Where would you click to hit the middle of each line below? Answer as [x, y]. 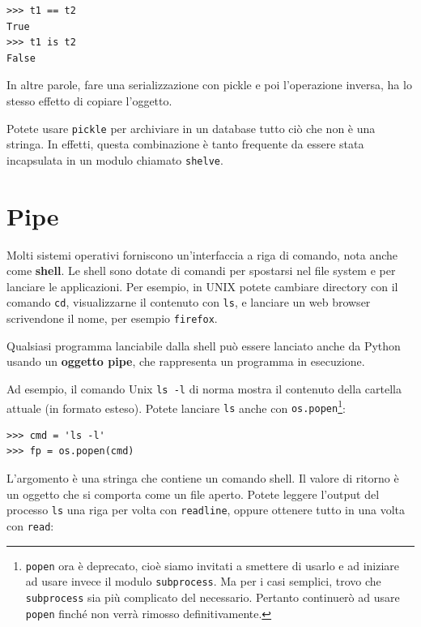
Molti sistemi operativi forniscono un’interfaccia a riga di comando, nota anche [202, 254]
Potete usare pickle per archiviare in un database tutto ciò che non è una [191, 128]
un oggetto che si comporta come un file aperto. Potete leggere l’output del [193, 494]
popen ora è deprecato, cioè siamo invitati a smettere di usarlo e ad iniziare [213, 565]
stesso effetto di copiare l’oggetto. [89, 100]
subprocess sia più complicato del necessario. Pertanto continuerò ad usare [213, 597]
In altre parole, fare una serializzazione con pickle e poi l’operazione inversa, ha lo [209, 85]
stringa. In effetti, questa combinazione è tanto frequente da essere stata [185, 144]
